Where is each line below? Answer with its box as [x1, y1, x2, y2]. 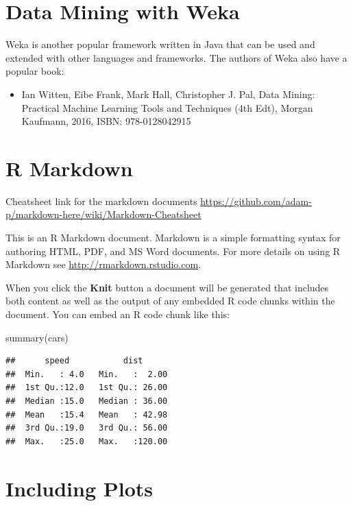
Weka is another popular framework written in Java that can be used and [5, 37, 315, 51]
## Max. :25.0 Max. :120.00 [5, 436, 168, 446]
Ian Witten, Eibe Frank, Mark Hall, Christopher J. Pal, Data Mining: [21, 86, 315, 101]
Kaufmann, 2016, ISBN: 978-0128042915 [21, 114, 191, 128]
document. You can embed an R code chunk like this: [5, 306, 230, 321]
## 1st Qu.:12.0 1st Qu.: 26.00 [5, 383, 168, 393]
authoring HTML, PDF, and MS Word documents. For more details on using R [5, 243, 341, 258]
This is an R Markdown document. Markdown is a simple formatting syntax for [5, 230, 341, 244]
